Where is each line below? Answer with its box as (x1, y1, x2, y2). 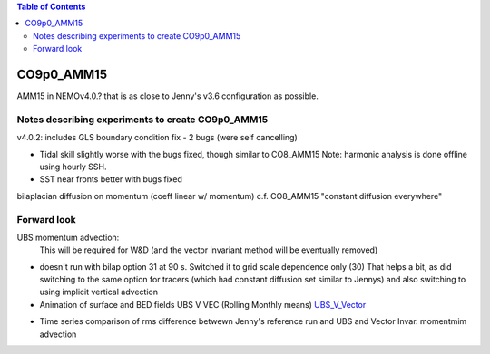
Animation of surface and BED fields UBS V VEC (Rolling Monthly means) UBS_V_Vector (39, 299, 367, 310)
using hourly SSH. (39, 161, 107, 172)
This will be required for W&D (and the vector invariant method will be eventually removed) (39, 244, 378, 255)
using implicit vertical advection (39, 286, 159, 298)
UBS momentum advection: (16, 232, 120, 243)
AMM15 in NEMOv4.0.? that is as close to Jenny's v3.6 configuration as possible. (16, 91, 319, 101)
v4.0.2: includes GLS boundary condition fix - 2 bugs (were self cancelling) (16, 132, 299, 143)
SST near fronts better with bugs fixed (39, 174, 183, 185)
